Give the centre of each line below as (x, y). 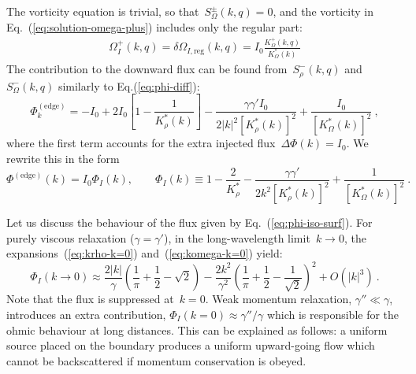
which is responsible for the (333, 314)
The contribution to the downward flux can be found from (147, 69)
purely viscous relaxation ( (71, 237)
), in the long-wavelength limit (237, 237)
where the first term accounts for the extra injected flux (141, 143)
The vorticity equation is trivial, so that (103, 11)
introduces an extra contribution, (86, 314)
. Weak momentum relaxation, (279, 299)
